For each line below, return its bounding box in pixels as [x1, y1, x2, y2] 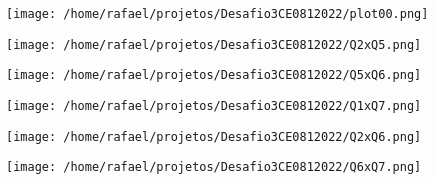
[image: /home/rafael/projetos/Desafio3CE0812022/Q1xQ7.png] [6, 98, 422, 113]
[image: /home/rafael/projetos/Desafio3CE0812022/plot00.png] [6, 7, 429, 21]
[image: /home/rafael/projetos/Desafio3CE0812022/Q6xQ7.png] [6, 160, 422, 175]
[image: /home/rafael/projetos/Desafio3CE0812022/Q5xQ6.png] [6, 68, 422, 83]
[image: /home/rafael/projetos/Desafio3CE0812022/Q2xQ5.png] [6, 37, 422, 52]
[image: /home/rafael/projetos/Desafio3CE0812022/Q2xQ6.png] [6, 129, 422, 144]
